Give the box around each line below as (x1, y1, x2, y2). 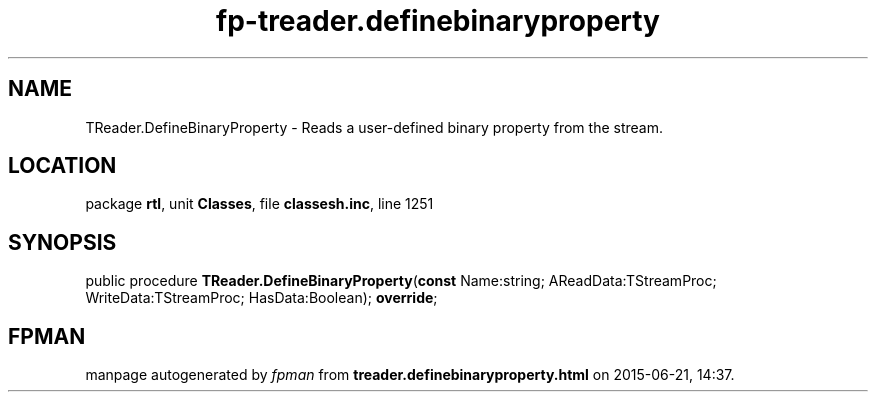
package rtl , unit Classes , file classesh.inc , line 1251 (85, 195, 434, 213)
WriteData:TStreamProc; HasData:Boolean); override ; (85, 289, 438, 307)
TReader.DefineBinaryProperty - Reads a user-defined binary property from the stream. (85, 118, 663, 136)
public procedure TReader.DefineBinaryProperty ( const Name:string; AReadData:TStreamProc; (85, 272, 717, 290)
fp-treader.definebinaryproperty (216, 4, 660, 38)
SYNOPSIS (8, 229, 117, 255)
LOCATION (8, 153, 117, 179)
